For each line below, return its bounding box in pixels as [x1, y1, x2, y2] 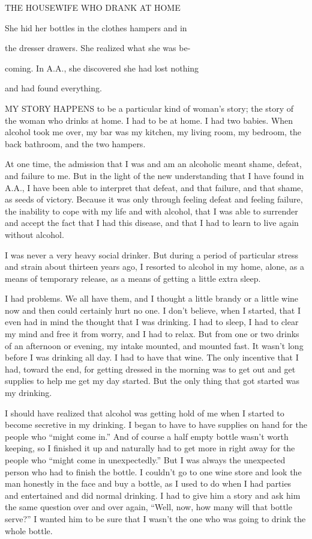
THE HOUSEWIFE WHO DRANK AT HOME [5, 1, 181, 13]
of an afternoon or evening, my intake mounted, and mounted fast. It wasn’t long [5, 339, 304, 352]
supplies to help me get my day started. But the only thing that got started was [5, 374, 300, 387]
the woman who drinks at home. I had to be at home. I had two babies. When [5, 114, 293, 126]
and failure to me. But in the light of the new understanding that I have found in [5, 169, 304, 181]
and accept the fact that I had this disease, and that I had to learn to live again [5, 216, 299, 229]
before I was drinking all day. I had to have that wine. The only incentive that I [5, 351, 299, 364]
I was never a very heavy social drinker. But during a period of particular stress [5, 248, 298, 261]
